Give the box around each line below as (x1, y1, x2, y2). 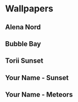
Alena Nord (5, 23, 41, 31)
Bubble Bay (5, 39, 41, 48)
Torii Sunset (5, 57, 44, 65)
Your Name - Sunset (5, 73, 69, 82)
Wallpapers (5, 3, 54, 14)
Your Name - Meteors (5, 91, 73, 99)
